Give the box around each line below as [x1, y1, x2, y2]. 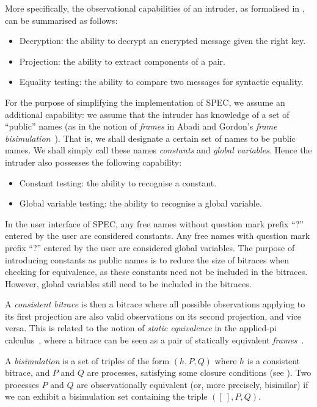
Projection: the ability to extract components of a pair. [19, 54, 225, 67]
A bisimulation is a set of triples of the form [5, 354, 170, 367]
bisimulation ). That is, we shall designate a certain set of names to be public [5, 131, 296, 144]
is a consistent [247, 354, 300, 367]
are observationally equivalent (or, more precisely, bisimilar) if [76, 378, 308, 391]
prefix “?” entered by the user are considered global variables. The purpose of [5, 241, 295, 254]
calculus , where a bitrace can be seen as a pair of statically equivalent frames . [5, 334, 304, 346]
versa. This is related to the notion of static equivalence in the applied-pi [5, 321, 277, 334]
